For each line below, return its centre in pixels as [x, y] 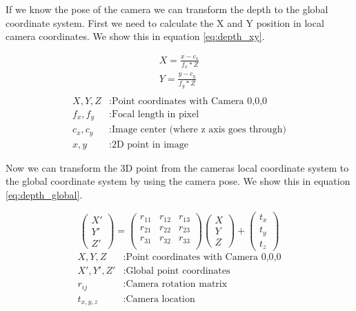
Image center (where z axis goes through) [199, 130]
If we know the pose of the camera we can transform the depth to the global [167, 9]
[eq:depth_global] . [44, 194]
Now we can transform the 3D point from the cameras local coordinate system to [177, 167]
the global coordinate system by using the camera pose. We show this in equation [178, 181]
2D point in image [150, 144]
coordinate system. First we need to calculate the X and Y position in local [165, 22]
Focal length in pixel [155, 114]
